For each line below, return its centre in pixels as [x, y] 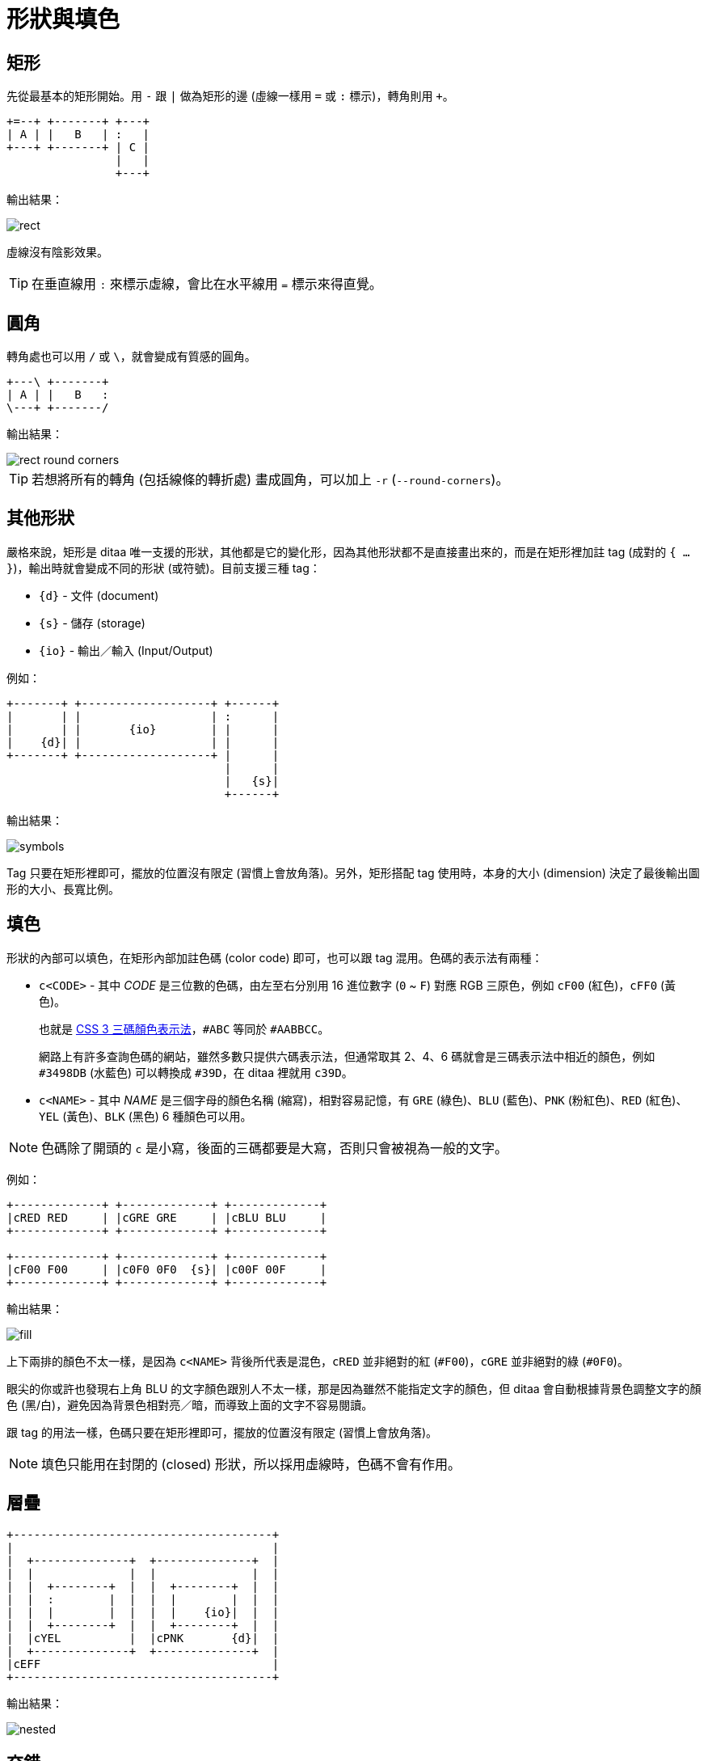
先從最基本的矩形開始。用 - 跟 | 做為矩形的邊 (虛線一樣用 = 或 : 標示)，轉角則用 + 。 [230, 96]
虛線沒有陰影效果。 [57, 252]
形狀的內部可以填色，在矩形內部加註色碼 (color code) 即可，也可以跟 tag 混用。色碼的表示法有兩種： [275, 957]
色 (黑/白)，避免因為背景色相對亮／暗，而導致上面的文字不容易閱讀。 [190, 1404]
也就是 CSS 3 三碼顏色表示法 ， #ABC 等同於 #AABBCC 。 [184, 1028]
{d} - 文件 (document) [99, 595]
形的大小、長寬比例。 [63, 889]
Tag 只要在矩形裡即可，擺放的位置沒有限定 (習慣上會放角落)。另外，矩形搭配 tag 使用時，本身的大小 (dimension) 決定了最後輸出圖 [353, 872]
